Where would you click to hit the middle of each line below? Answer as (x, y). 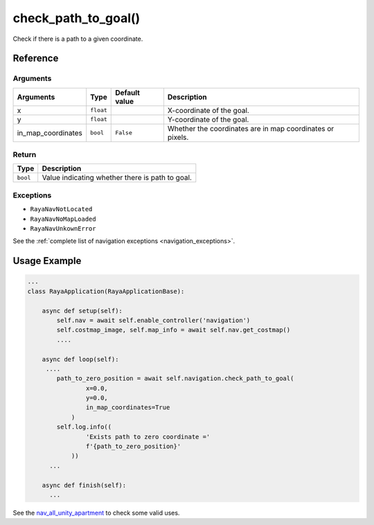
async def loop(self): (80, 359)
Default (127, 92)
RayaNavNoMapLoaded (63, 219)
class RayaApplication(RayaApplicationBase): (106, 291)
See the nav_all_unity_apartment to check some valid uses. (96, 513)
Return (25, 154)
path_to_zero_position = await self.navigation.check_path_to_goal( (175, 379)
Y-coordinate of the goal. (208, 119)
